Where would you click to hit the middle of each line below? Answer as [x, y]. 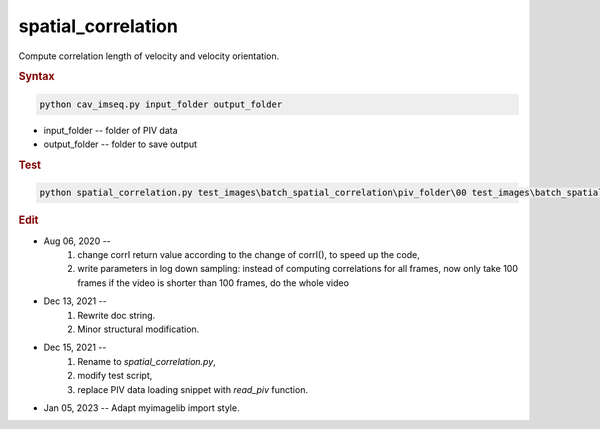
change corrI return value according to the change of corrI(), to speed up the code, [248, 255]
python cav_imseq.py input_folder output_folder [161, 104]
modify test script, [115, 376]
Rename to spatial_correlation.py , [147, 361]
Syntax [36, 77]
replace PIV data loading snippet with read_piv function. [193, 389]
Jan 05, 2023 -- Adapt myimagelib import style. [141, 407]
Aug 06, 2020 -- [77, 241]
